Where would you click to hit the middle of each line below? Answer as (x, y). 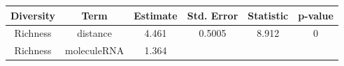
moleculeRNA (95, 50)
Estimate (156, 15)
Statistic (268, 15)
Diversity (33, 15)
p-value (316, 15)
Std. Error (213, 15)
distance (95, 33)
